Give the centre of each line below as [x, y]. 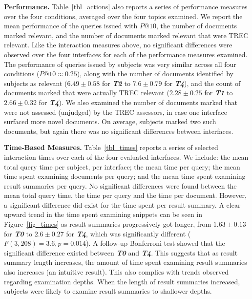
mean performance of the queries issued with [71, 26]
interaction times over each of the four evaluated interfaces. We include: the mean [126, 157]
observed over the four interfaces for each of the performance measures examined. [126, 54]
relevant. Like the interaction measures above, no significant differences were [118, 45]
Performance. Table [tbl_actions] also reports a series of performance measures [126, 6]
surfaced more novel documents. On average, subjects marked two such [110, 121]
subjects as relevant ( [36, 83]
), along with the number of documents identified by [155, 74]
